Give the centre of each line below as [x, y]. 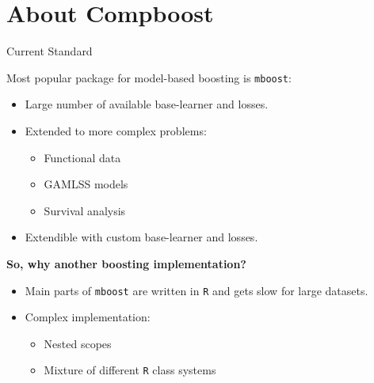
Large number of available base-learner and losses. [147, 104]
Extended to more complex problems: [116, 130]
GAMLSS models [86, 184]
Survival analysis [85, 210]
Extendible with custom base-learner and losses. [141, 237]
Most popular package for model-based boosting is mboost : [149, 77]
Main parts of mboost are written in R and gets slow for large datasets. [197, 290]
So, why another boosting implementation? [126, 263]
